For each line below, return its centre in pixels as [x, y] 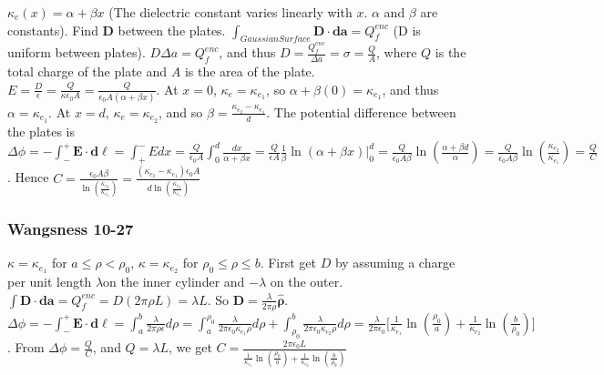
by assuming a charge [395, 263]
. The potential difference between [361, 111]
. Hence [28, 177]
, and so [180, 111]
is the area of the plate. [250, 71]
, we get [190, 347]
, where [397, 52]
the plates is [41, 131]
